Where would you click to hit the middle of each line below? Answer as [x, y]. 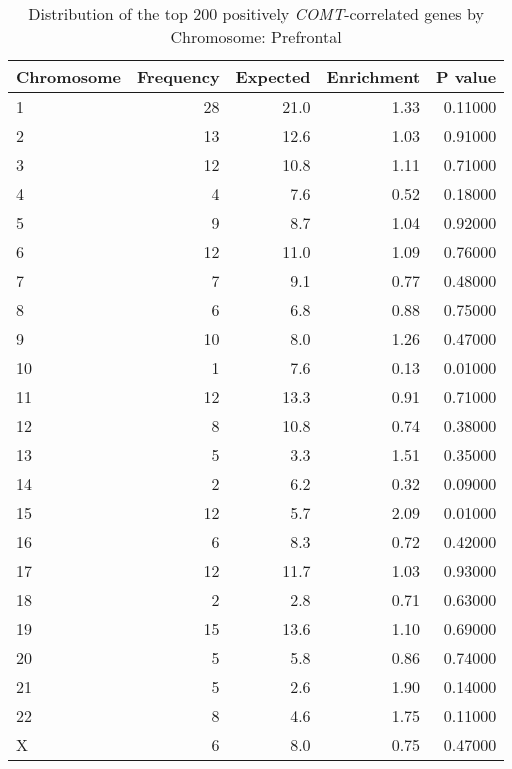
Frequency [178, 76]
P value [466, 76]
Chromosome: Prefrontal [256, 36]
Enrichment [373, 76]
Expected [273, 76]
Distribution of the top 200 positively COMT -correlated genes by [256, 13]
